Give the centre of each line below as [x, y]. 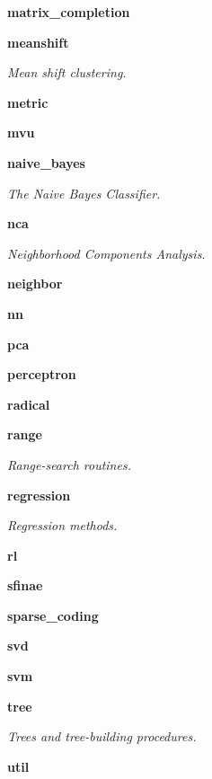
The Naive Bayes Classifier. [84, 193]
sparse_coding [53, 615]
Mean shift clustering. [67, 72]
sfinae [25, 585]
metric [28, 102]
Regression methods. [62, 525]
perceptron [42, 374]
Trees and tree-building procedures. [102, 736]
